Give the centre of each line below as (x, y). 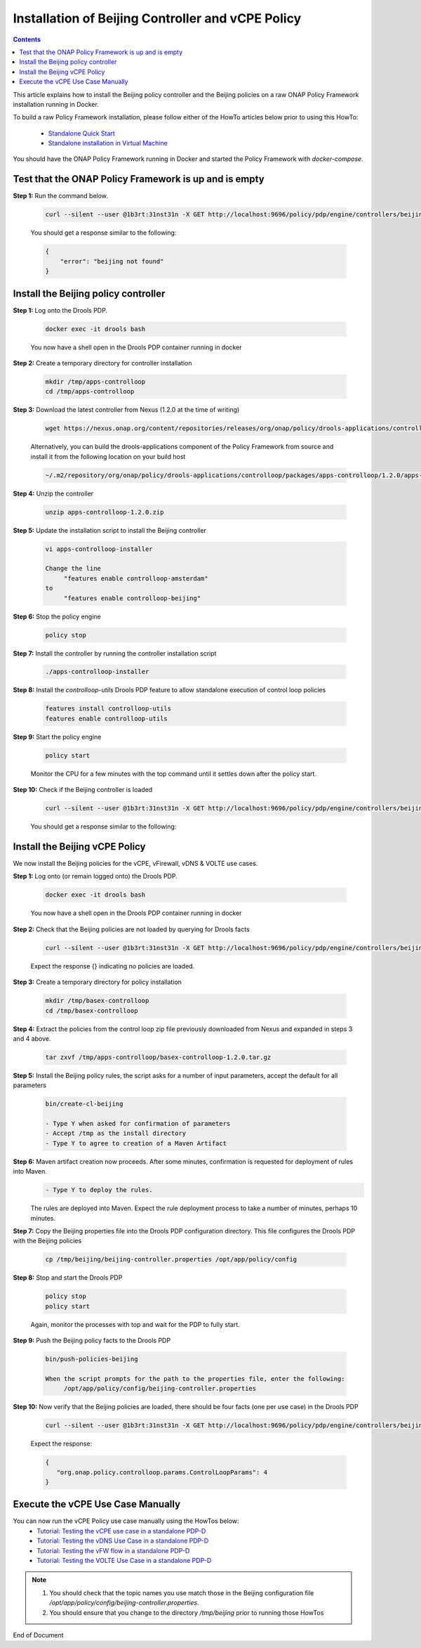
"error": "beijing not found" (112, 261)
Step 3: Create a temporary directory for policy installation (98, 982)
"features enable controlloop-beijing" (132, 598)
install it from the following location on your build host (108, 456)
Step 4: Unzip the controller (53, 493)
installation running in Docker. (56, 104)
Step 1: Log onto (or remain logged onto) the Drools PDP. (95, 876)
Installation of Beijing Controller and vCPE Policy (157, 18)
